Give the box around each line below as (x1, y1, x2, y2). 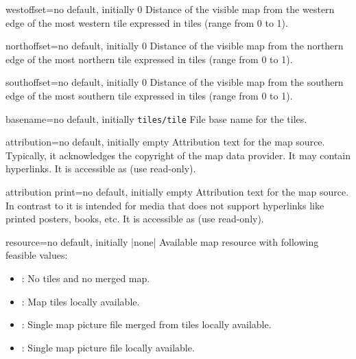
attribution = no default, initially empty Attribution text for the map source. (5, 135, 325, 149)
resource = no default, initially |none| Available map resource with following (5, 234, 319, 248)
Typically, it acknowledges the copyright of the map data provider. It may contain (5, 148, 351, 162)
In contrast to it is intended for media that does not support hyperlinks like (5, 198, 324, 212)
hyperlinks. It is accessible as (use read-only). (5, 161, 196, 176)
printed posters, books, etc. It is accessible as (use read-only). (5, 211, 264, 226)
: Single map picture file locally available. (21, 340, 195, 354)
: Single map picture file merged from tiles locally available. (21, 317, 272, 332)
